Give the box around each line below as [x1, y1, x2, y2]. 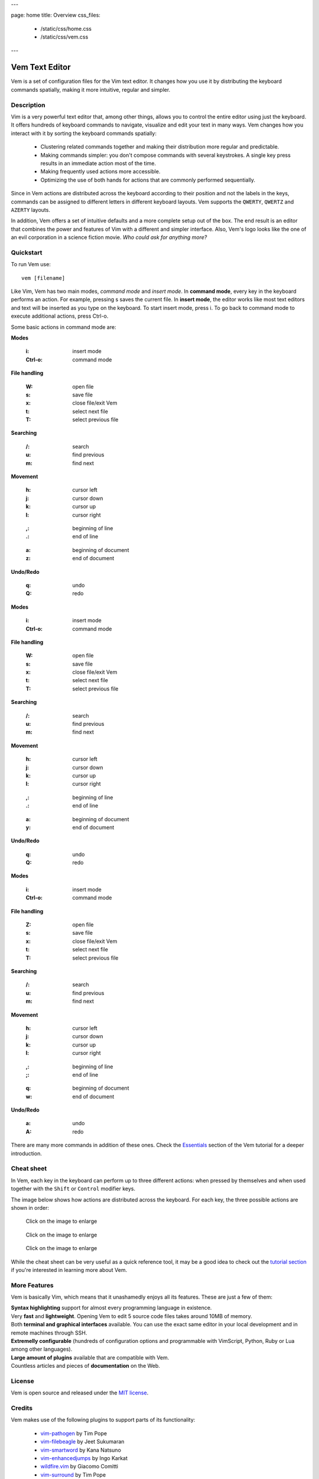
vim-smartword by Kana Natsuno [40, 1446, 121, 1454]
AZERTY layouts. [11, 206, 50, 213]
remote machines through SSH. [11, 1329, 87, 1336]
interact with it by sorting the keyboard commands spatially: [11, 130, 157, 137]
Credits [11, 1404, 32, 1412]
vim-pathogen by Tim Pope [40, 1429, 108, 1437]
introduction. [11, 1149, 43, 1157]
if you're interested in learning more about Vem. [11, 1266, 128, 1273]
